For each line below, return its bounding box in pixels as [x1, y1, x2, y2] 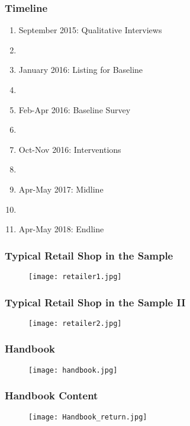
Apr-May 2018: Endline [18, 223, 104, 235]
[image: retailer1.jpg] [28, 272, 122, 281]
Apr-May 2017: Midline [18, 182, 104, 195]
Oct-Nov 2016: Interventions [18, 143, 121, 155]
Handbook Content [5, 388, 98, 403]
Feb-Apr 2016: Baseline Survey [18, 103, 131, 116]
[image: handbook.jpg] [28, 366, 118, 374]
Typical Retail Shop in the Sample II [5, 294, 186, 309]
